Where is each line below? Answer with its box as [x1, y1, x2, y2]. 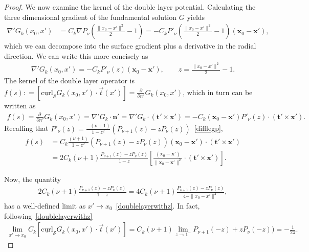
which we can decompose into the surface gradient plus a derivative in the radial [4, 40, 256, 51]
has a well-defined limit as [4, 200, 86, 211]
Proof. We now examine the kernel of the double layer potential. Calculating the [4, 2, 256, 12]
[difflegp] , [194, 123, 223, 133]
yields [187, 11, 205, 22]
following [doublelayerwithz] [4, 210, 93, 221]
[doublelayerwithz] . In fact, [116, 200, 200, 211]
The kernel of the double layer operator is [4, 75, 135, 86]
